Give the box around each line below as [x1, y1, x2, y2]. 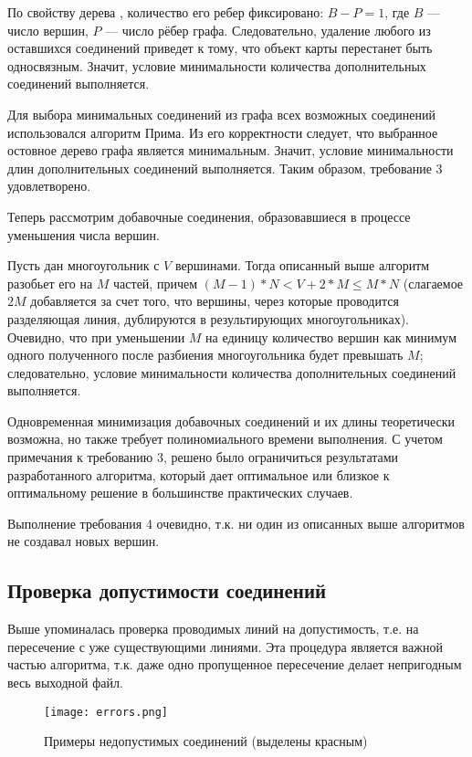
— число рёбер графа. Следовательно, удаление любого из [105, 20, 431, 39]
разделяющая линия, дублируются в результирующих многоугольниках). [7, 309, 410, 328]
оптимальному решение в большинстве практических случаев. [7, 483, 353, 502]
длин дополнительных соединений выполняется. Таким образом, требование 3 [7, 158, 443, 177]
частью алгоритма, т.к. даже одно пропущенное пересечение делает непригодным [7, 655, 462, 674]
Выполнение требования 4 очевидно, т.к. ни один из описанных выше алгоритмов [7, 513, 465, 532]
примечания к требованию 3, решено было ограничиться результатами [7, 447, 399, 467]
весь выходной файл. [7, 673, 123, 692]
